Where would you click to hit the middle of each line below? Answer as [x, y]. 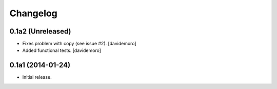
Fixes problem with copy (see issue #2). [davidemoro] [79, 44]
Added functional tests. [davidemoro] [62, 50]
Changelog [33, 13]
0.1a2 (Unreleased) [40, 31]
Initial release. [37, 77]
